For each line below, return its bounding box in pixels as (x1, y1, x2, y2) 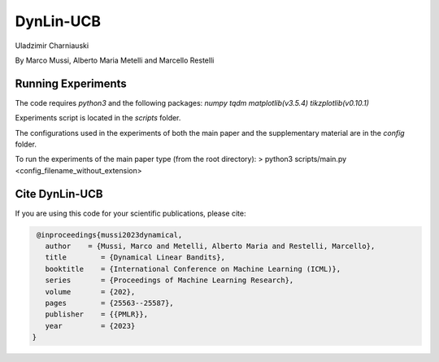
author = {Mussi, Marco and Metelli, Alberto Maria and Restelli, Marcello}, (45, 242, 376, 251)
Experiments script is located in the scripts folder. (15, 113, 181, 123)
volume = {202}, (45, 287, 136, 296)
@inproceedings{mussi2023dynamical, (37, 230, 183, 239)
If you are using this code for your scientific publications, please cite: (15, 208, 246, 218)
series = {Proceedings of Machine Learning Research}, (45, 276, 294, 285)
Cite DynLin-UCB (15, 187, 103, 201)
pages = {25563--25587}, (45, 299, 174, 308)
